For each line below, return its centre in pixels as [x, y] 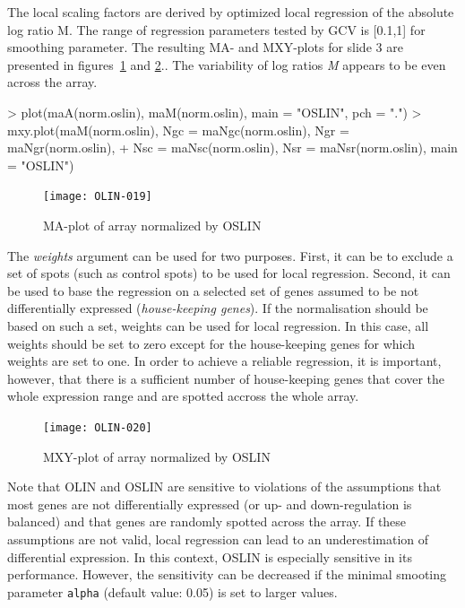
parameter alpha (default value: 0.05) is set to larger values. [172, 591]
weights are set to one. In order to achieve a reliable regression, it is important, [224, 361]
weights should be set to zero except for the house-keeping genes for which [211, 343]
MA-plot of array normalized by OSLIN [152, 225]
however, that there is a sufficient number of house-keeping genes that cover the [226, 378]
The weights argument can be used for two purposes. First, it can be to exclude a [230, 255]
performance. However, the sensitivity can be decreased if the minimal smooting [227, 574]
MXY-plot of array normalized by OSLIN [157, 456]
